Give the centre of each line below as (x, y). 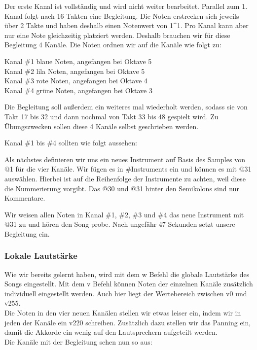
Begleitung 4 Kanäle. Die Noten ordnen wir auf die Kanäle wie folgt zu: (113, 45)
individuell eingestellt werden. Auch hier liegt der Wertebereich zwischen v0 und (126, 293)
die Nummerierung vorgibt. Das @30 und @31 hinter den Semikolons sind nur (122, 188)
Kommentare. (25, 198)
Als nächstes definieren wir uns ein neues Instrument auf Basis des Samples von (125, 159)
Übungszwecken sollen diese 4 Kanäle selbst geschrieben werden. (102, 126)
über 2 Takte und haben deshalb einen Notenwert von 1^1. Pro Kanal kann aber (127, 25)
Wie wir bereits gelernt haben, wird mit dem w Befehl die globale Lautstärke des (127, 274)
